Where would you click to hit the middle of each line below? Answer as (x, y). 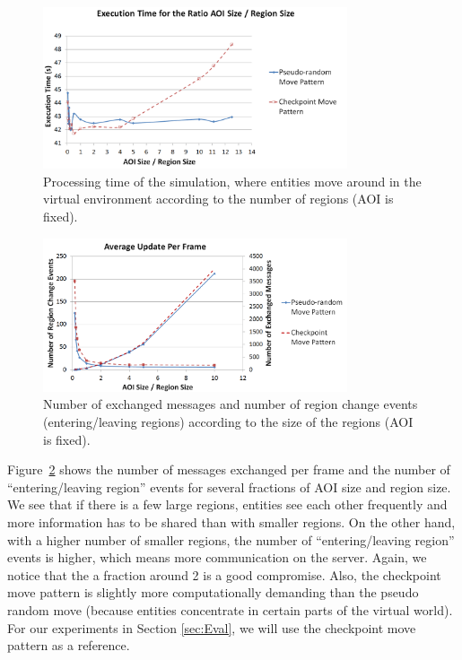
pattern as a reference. (69, 645)
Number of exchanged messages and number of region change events (231, 404)
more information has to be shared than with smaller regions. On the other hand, (231, 521)
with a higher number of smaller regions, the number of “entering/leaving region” (231, 539)
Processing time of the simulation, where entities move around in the (232, 181)
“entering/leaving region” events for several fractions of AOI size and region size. (229, 486)
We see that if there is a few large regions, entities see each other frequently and (227, 504)
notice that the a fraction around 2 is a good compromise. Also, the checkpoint (224, 574)
